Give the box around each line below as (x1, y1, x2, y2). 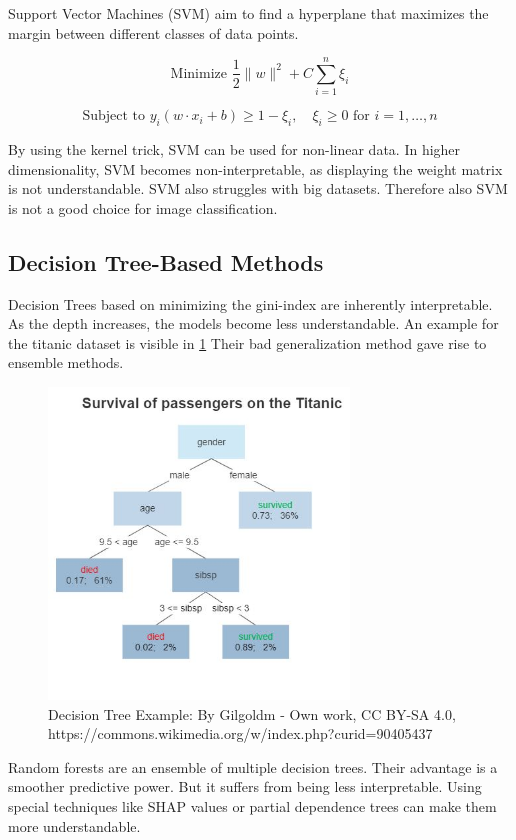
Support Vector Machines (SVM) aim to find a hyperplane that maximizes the (8, 3, 489, 23)
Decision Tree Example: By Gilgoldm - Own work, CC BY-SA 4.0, (48, 703, 456, 724)
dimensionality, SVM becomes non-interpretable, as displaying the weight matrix (8, 158, 503, 179)
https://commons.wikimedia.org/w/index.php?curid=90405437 (48, 723, 433, 744)
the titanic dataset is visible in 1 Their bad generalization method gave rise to (8, 332, 487, 353)
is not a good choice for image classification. (8, 197, 278, 218)
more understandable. (8, 815, 141, 836)
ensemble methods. (8, 352, 124, 373)
